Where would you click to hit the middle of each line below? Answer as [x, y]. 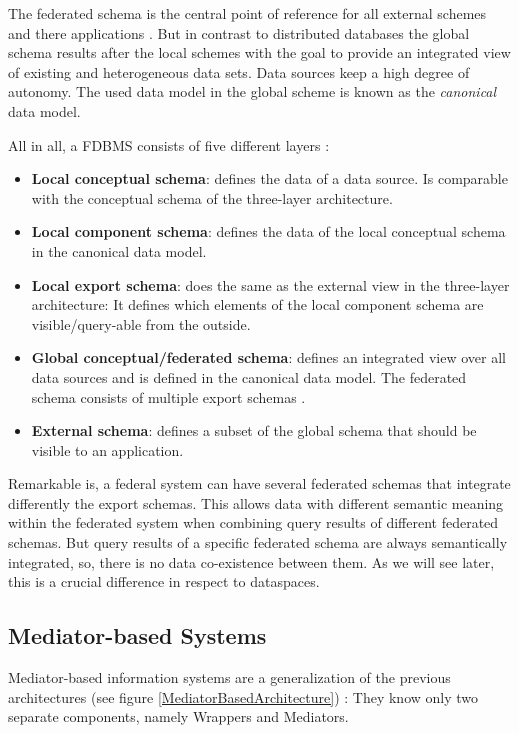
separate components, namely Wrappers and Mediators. [178, 716]
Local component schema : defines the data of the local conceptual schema [268, 231]
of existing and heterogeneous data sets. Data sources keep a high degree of [239, 71]
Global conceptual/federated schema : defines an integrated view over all [268, 357]
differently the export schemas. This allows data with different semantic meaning [256, 502]
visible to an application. [107, 449]
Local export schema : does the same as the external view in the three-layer [270, 284]
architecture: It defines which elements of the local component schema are [257, 304]
